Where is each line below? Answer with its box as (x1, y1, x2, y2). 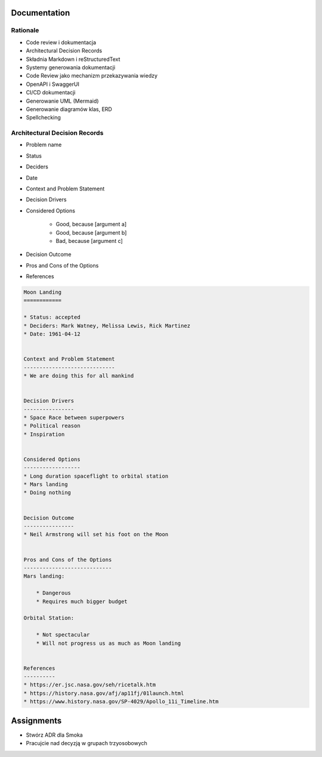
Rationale (11, 26, 39, 35)
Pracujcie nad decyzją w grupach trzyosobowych (26, 740, 147, 747)
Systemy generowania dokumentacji (26, 63, 116, 71)
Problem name (26, 141, 62, 149)
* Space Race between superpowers (23, 414, 125, 421)
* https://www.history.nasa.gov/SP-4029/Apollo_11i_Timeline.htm (23, 698, 219, 705)
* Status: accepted (23, 314, 80, 321)
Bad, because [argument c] (55, 237, 123, 244)
